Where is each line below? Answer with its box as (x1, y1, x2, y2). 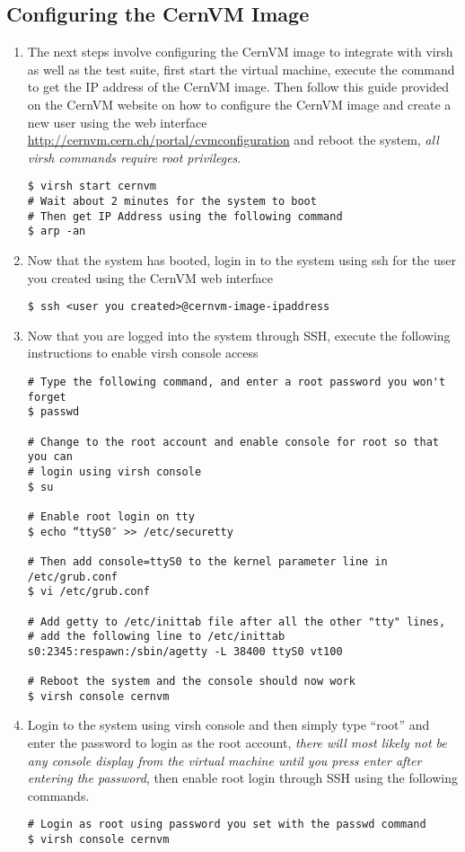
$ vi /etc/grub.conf (27, 585, 150, 599)
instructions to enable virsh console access (27, 343, 259, 362)
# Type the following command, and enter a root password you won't (27, 376, 446, 389)
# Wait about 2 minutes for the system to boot (27, 195, 317, 209)
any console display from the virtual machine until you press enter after (27, 750, 422, 769)
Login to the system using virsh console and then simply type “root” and (27, 715, 430, 734)
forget (27, 390, 66, 404)
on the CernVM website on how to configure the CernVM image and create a (27, 94, 452, 113)
